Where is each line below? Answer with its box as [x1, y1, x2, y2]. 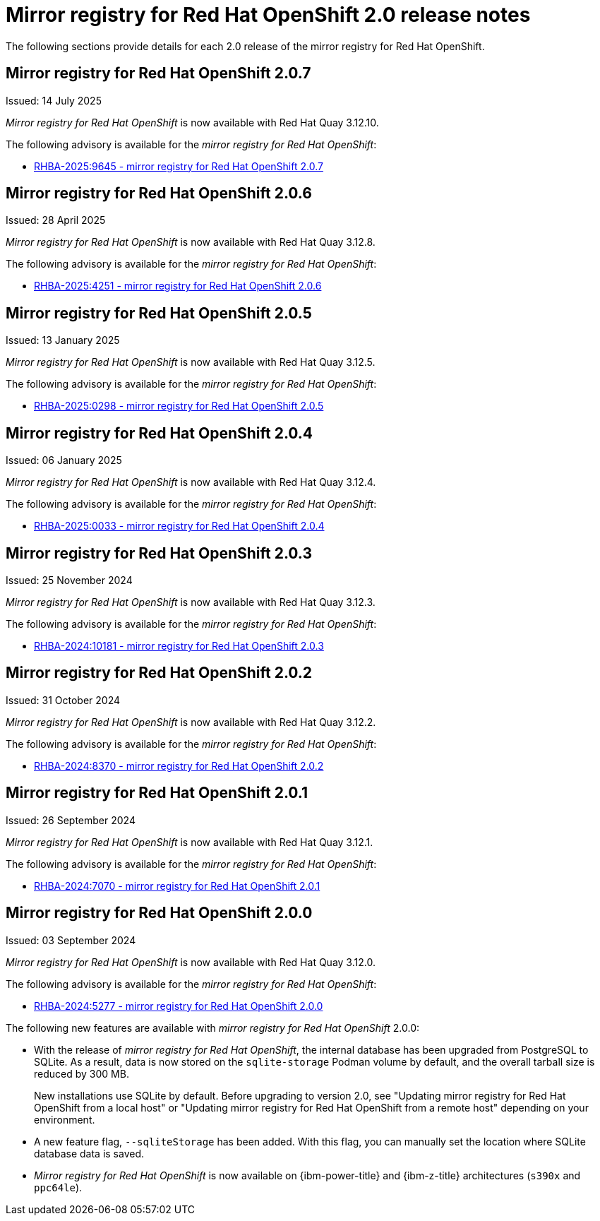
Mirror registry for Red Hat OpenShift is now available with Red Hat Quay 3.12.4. [6, 476, 376, 489]
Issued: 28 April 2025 [6, 214, 106, 227]
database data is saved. [34, 1147, 145, 1160]
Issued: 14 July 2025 [6, 94, 102, 107]
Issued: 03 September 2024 [6, 934, 136, 946]
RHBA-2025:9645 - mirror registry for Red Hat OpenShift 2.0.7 [34, 160, 323, 172]
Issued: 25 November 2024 [6, 573, 133, 586]
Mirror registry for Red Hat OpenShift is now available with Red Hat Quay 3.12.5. [6, 356, 376, 369]
